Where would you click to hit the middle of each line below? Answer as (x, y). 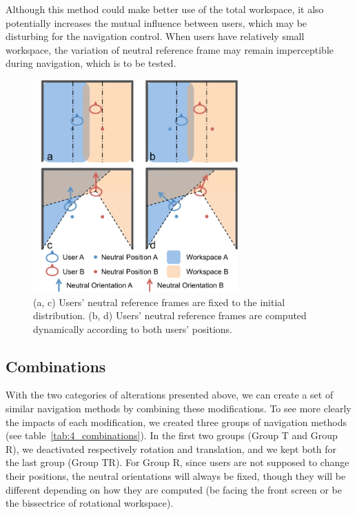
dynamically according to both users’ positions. (133, 329)
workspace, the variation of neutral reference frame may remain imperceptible (170, 49)
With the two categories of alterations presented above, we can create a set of (170, 395)
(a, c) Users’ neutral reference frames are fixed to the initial (159, 302)
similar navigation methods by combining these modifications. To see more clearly (178, 408)
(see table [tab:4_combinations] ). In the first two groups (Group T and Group (172, 435)
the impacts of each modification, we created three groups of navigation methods (176, 422)
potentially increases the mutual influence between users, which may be (156, 22)
